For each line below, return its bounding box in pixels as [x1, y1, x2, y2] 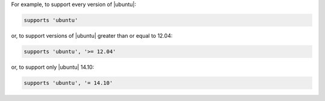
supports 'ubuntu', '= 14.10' [23, 79, 113, 86]
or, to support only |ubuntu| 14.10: [11, 63, 94, 71]
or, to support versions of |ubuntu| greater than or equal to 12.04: [11, 32, 173, 39]
